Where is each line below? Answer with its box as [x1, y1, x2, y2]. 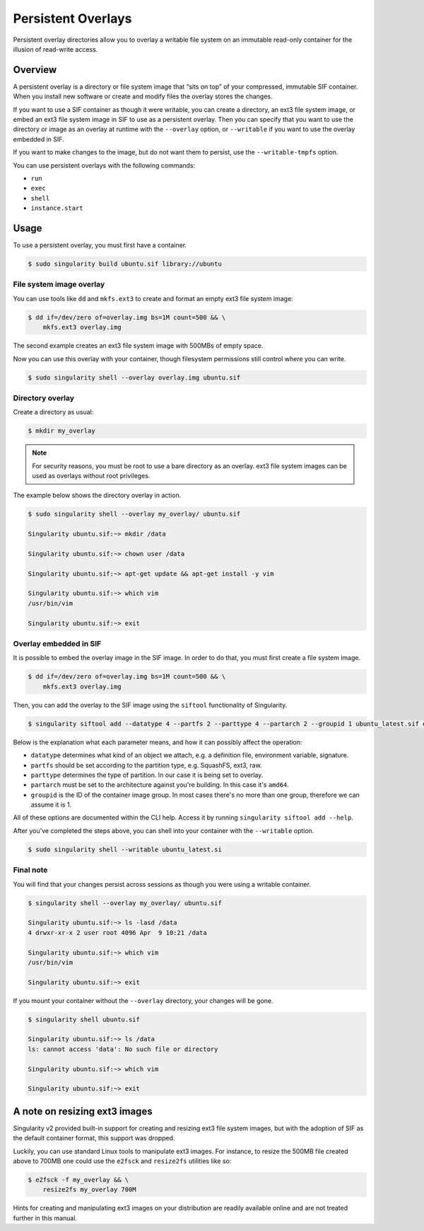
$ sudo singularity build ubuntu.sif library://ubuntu [28, 260, 222, 268]
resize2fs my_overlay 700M [42, 1186, 137, 1193]
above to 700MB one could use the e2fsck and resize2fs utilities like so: [13, 1157, 232, 1165]
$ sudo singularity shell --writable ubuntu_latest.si [28, 845, 222, 853]
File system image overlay [13, 280, 105, 290]
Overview [13, 64, 57, 76]
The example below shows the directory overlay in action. [13, 491, 182, 499]
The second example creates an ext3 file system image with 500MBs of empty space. [13, 341, 264, 350]
